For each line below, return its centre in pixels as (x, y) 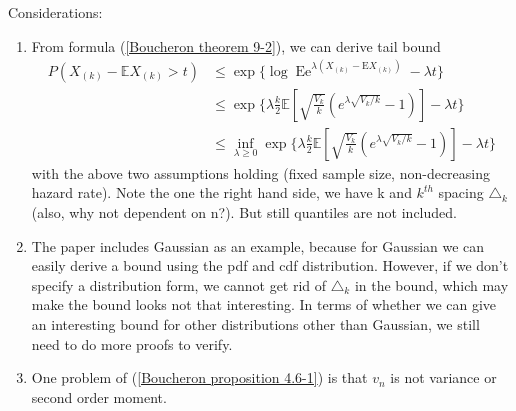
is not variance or (443, 377)
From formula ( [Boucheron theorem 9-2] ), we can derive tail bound (236, 45)
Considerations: (55, 12)
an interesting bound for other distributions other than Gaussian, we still (255, 323)
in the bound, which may (431, 284)
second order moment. (99, 396)
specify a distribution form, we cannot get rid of (179, 284)
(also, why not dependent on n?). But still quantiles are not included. (244, 211)
